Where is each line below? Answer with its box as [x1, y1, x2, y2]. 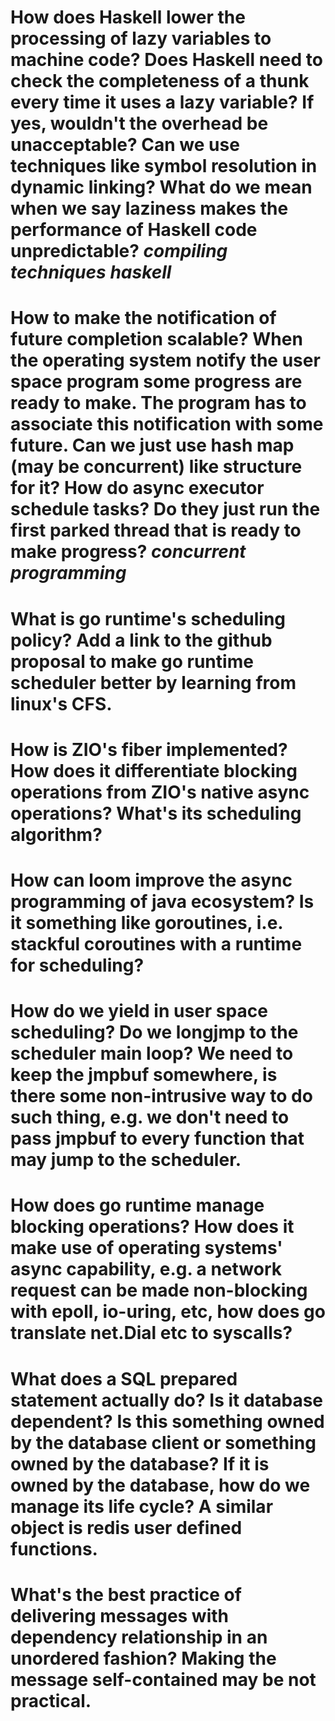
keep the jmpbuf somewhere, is [10, 1064, 278, 1086]
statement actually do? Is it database [10, 1389, 324, 1411]
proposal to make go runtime [10, 650, 254, 673]
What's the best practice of [10, 1583, 242, 1606]
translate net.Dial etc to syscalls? [10, 1322, 293, 1345]
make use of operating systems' [10, 1237, 283, 1260]
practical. [10, 1689, 92, 1712]
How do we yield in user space [10, 1000, 268, 1023]
